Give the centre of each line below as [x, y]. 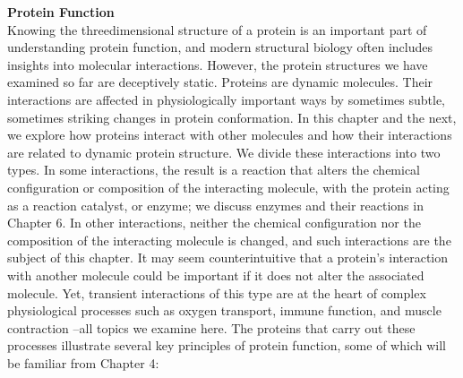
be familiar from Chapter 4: [83, 362]
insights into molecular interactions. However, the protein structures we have [218, 64]
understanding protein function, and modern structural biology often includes [220, 47]
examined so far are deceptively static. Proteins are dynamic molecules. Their [220, 82]
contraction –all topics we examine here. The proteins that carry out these [211, 327]
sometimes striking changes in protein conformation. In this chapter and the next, [232, 117]
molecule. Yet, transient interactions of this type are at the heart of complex [217, 292]
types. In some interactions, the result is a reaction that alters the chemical [214, 170]
